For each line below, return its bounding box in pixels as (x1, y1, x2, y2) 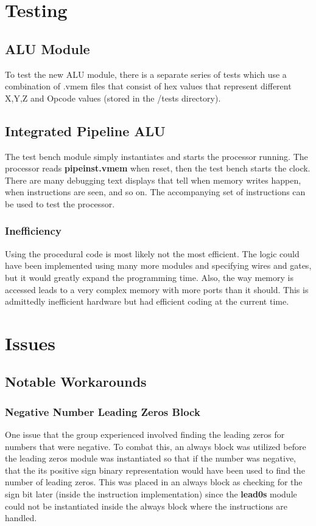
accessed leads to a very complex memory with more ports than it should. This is (5, 283, 309, 296)
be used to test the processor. (5, 197, 115, 210)
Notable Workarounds (5, 372, 147, 391)
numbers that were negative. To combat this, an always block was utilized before (5, 440, 306, 452)
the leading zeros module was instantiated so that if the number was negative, (5, 452, 296, 465)
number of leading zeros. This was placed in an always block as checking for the (5, 476, 303, 488)
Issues (5, 330, 55, 355)
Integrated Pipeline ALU (5, 121, 166, 140)
